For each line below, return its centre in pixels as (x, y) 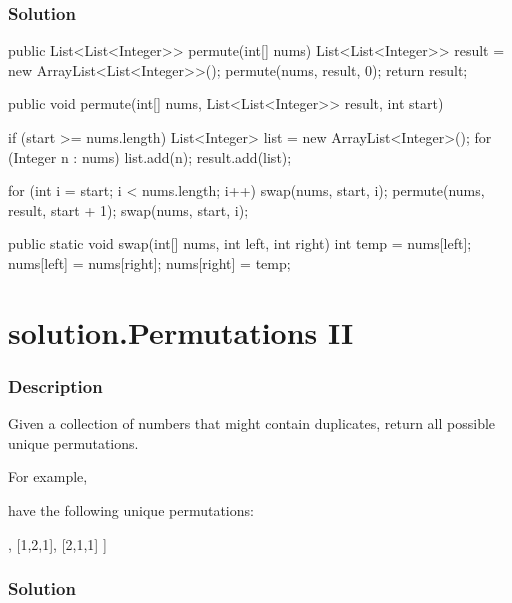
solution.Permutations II (181, 331)
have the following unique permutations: (131, 509)
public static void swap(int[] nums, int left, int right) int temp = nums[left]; (240, 243)
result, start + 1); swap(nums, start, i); (128, 209)
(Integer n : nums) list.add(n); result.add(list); (150, 156)
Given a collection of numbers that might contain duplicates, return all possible (252, 423)
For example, (48, 476)
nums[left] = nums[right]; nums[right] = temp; (149, 262)
